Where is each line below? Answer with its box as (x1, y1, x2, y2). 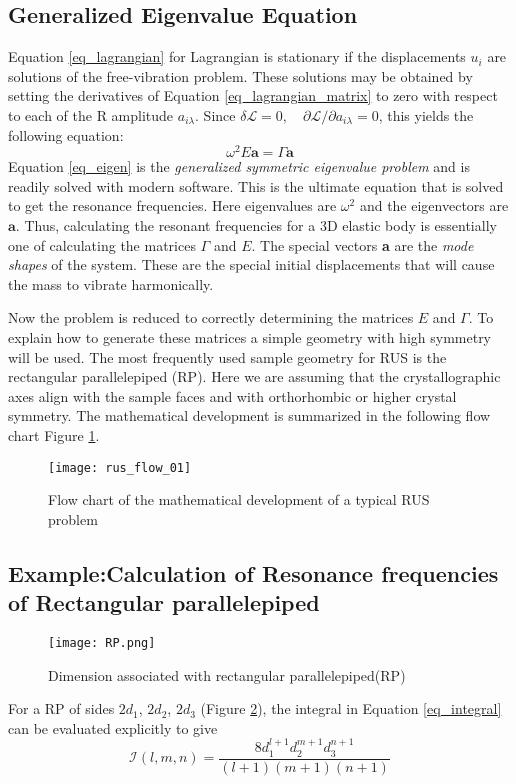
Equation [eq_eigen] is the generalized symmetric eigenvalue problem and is (8, 156, 470, 177)
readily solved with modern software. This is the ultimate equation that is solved (8, 175, 504, 196)
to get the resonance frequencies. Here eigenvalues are (8, 195, 337, 216)
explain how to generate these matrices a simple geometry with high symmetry (8, 327, 492, 347)
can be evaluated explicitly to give (8, 717, 218, 738)
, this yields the (378, 104, 474, 125)
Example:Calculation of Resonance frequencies (8, 557, 499, 588)
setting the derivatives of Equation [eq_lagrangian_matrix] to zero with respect (8, 85, 498, 106)
